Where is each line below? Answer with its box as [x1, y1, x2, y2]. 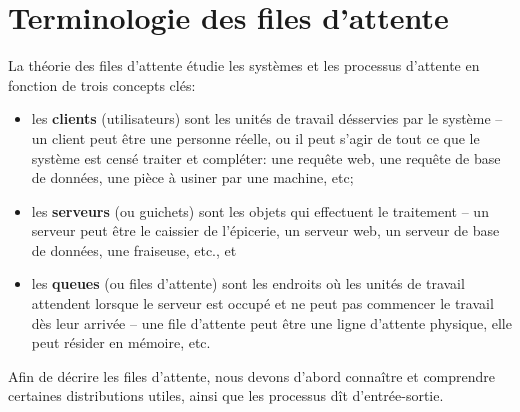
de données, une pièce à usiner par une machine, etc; [31, 167, 354, 188]
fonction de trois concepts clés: [8, 74, 196, 95]
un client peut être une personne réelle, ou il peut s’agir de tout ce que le [31, 127, 480, 148]
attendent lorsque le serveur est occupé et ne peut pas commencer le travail [31, 293, 494, 314]
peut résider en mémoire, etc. [31, 332, 211, 353]
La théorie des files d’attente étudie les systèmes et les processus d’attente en [8, 55, 480, 76]
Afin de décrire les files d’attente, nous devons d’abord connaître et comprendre [8, 365, 496, 386]
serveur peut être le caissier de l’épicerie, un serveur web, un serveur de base [31, 220, 500, 241]
